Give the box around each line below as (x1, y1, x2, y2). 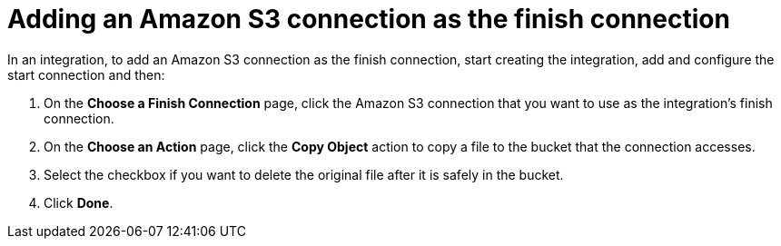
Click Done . (44, 194, 114, 211)
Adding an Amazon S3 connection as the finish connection (7, 4, 730, 34)
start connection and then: (7, 66, 165, 83)
